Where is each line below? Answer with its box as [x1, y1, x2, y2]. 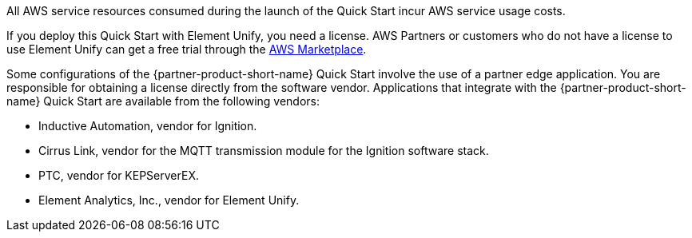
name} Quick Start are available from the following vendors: [6, 94, 320, 108]
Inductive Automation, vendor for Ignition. [38, 119, 257, 133]
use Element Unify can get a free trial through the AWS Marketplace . [6, 42, 367, 56]
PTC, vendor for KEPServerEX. [38, 169, 199, 182]
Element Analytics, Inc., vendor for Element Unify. [38, 193, 300, 207]
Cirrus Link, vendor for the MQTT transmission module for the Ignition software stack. [38, 144, 489, 157]
